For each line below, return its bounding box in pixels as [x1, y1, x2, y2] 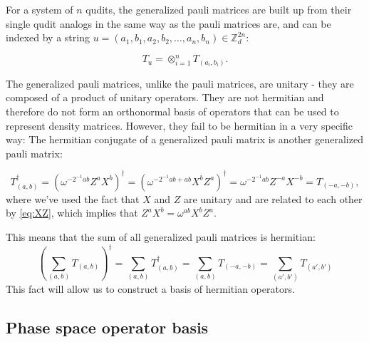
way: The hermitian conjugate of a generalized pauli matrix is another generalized [6, 132, 363, 147]
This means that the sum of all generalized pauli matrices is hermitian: [6, 229, 316, 244]
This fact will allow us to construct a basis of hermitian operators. [6, 281, 295, 296]
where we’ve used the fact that [6, 191, 140, 206]
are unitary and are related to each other [183, 191, 363, 206]
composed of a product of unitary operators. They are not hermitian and [6, 90, 324, 105]
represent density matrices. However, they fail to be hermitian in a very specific [6, 118, 353, 133]
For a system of [6, 2, 73, 16]
